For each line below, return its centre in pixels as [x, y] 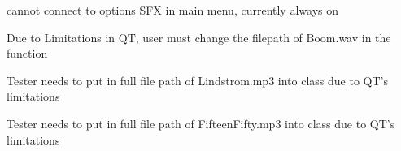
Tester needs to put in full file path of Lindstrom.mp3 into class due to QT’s [197, 80]
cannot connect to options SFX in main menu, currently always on [172, 10]
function [27, 53]
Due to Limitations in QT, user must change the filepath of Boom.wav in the [199, 37]
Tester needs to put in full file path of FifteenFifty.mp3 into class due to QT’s [201, 123]
